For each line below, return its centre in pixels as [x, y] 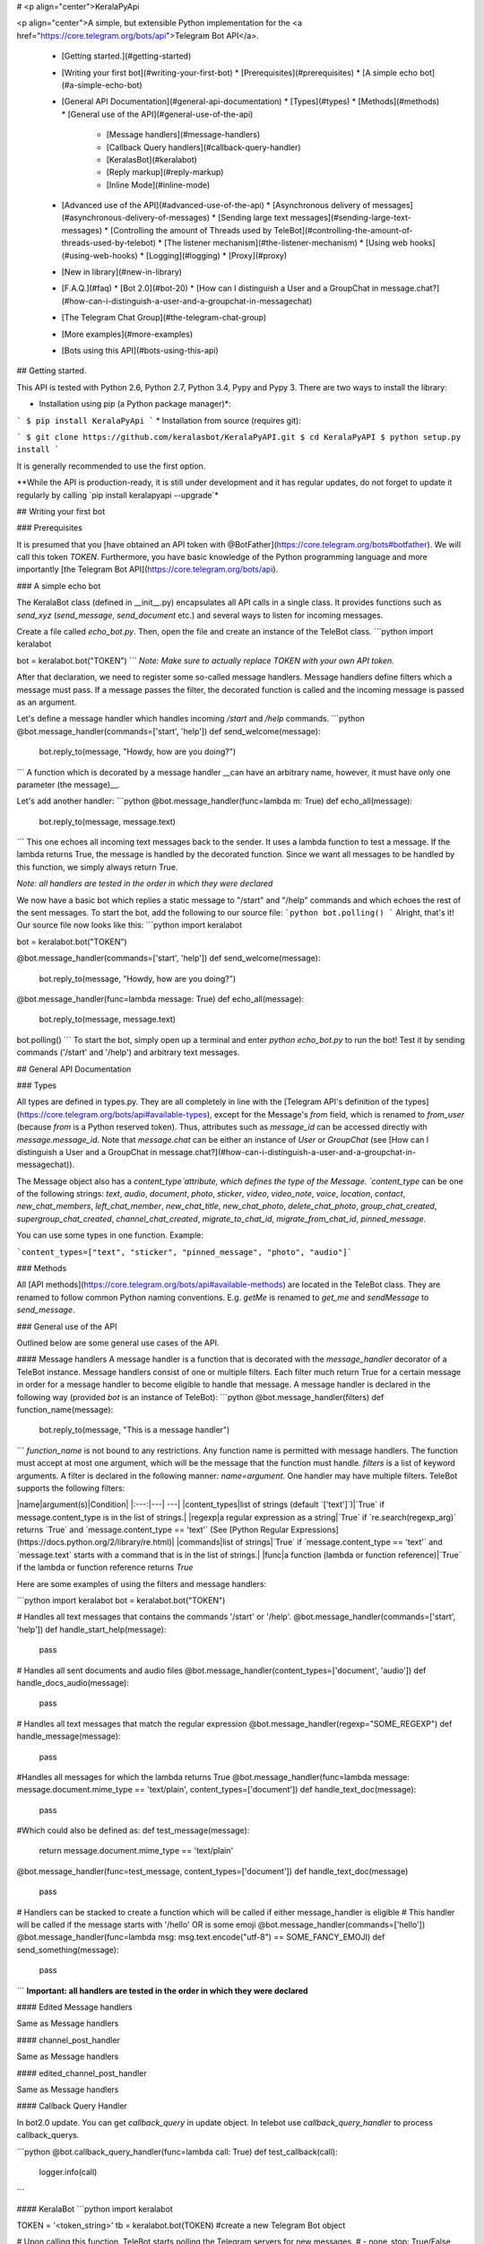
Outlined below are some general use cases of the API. [118, 1343]
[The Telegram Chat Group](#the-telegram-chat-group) [164, 318]
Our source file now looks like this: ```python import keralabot [129, 925]
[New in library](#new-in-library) [122, 272]
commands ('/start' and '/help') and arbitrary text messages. [128, 1052]
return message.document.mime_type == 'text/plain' [136, 1851]
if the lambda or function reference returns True [105, 1567]
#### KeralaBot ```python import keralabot [95, 2209]
